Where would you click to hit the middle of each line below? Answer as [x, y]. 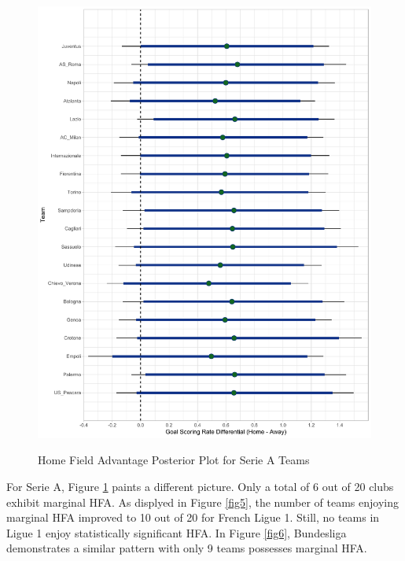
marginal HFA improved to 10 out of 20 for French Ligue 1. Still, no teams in [193, 517]
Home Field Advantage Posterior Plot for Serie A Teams [174, 460]
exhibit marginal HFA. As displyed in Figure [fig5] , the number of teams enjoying [202, 502]
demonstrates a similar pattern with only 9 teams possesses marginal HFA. [187, 548]
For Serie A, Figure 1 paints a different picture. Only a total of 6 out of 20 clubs [200, 487]
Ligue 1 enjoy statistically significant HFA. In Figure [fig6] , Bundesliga [177, 532]
